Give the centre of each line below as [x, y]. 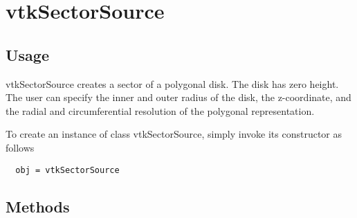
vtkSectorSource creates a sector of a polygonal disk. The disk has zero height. [172, 83]
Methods [38, 206]
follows [20, 147]
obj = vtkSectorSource [67, 170]
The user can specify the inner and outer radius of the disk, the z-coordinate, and [178, 97]
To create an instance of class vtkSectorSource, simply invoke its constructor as [174, 134]
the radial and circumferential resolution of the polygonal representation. [160, 110]
